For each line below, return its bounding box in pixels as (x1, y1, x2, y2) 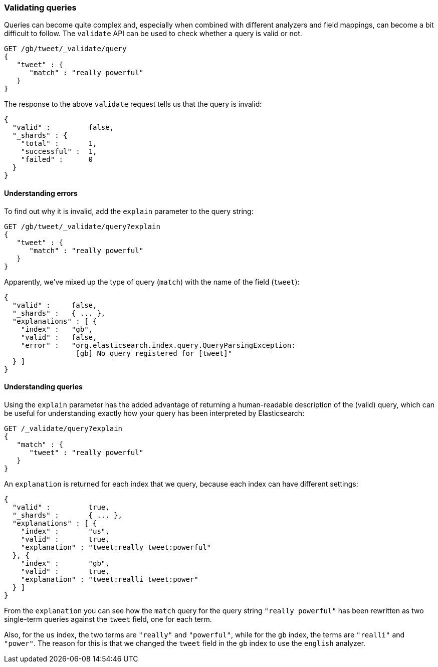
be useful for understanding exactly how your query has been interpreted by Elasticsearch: (4, 408, 305, 417)
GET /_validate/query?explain (4, 424, 123, 432)
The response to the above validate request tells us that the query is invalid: (4, 100, 262, 109)
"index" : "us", (21, 527, 110, 535)
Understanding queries (4, 382, 83, 391)
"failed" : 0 (21, 155, 93, 164)
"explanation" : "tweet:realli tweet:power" (21, 575, 198, 583)
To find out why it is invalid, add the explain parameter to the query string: (4, 206, 254, 215)
